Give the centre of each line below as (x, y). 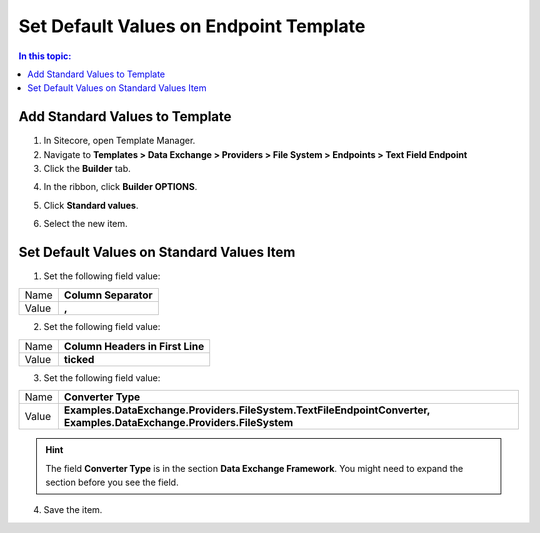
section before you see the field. (112, 482)
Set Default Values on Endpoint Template (192, 26)
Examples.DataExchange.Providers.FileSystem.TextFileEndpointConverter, (246, 410)
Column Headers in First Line (134, 346)
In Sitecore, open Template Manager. (119, 141)
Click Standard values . (91, 205)
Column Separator (108, 295)
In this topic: (45, 56)
